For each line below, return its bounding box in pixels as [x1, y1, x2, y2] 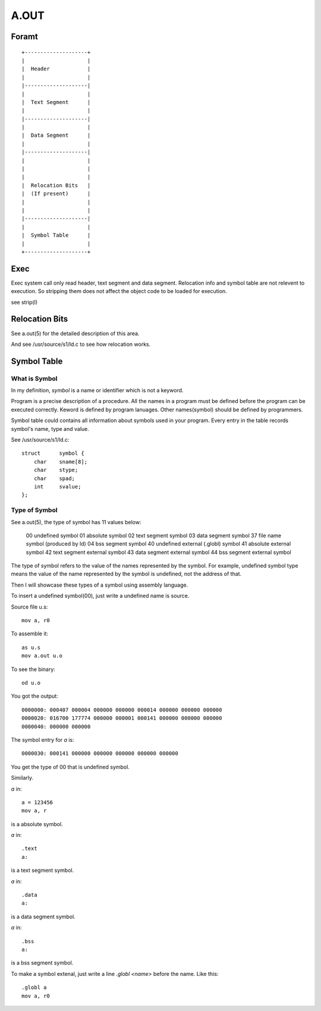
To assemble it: [11, 630, 49, 637]
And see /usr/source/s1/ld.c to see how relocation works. [11, 341, 151, 348]
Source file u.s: [11, 603, 48, 610]
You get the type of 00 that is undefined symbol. [11, 763, 130, 770]
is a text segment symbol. [11, 867, 74, 874]
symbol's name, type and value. [11, 425, 89, 432]
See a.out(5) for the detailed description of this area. [11, 330, 140, 337]
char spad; [33, 475, 75, 481]
